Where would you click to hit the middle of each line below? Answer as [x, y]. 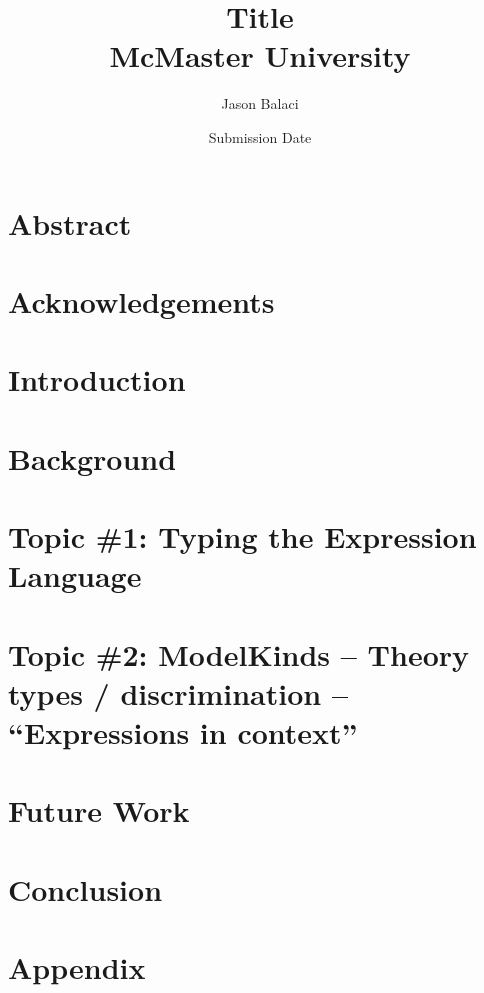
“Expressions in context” [183, 731]
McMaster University [260, 55]
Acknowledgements [141, 300]
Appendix [77, 967]
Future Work [99, 810]
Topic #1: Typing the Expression [242, 536]
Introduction [97, 379]
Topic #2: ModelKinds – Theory [239, 653]
